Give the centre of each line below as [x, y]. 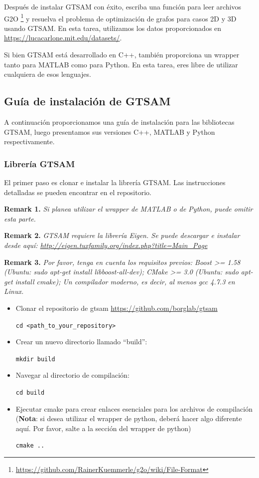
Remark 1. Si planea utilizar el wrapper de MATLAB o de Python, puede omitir [129, 209]
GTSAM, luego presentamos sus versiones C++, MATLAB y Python [110, 131]
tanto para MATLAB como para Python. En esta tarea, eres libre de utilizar [121, 64]
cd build [30, 393]
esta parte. [20, 218]
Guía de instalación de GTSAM [87, 101]
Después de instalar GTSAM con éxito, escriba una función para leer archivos [123, 6]
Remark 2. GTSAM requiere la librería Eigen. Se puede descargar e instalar [122, 235]
